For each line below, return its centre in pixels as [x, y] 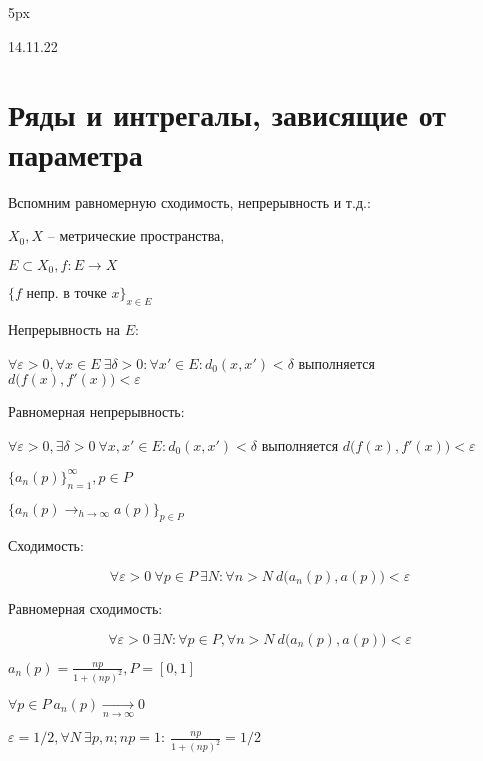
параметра [75, 153]
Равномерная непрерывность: [96, 411]
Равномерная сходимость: [85, 608]
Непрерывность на [64, 328]
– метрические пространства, [136, 235]
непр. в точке [66, 294]
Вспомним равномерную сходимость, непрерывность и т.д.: [189, 201]
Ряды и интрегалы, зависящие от [227, 114]
